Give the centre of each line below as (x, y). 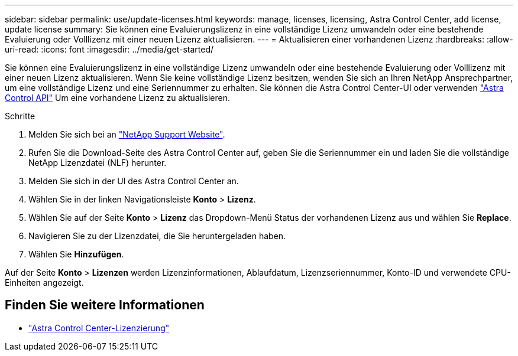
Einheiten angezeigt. (44, 282)
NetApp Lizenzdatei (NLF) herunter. (98, 163)
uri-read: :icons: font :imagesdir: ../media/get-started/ (109, 49)
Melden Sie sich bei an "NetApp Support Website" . (127, 134)
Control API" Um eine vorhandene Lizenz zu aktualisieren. (117, 98)
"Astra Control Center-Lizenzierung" (99, 328)
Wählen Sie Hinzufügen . (76, 254)
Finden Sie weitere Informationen (105, 305)
